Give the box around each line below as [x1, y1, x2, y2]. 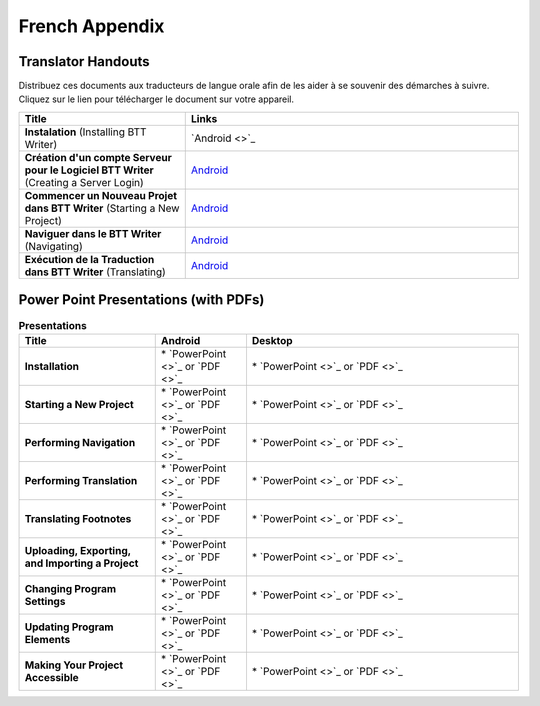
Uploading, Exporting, [24, 543, 132, 557]
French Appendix [18, 15, 165, 37]
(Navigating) [24, 239, 84, 253]
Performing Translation [24, 473, 138, 487]
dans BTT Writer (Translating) [24, 265, 167, 279]
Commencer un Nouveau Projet [24, 188, 178, 202]
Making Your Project [24, 658, 124, 672]
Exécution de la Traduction [24, 252, 155, 266]
